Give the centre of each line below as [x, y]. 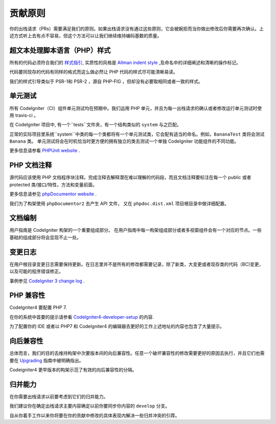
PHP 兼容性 [27, 295]
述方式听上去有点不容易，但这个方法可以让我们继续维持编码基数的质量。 [86, 35]
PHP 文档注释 [31, 165]
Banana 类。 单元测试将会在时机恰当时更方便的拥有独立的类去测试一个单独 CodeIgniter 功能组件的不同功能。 [124, 141]
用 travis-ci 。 [24, 115]
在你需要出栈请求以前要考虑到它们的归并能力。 [59, 396]
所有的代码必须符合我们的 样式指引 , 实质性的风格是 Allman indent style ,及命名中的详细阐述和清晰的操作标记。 [125, 62]
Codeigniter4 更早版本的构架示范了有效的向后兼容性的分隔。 [73, 370]
